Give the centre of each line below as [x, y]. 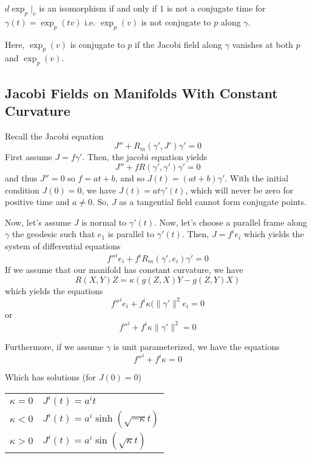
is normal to [104, 222]
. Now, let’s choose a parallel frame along [231, 222]
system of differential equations [63, 245]
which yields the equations [54, 290]
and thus [21, 177]
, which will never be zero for [239, 190]
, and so [130, 177]
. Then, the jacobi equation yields [145, 157]
